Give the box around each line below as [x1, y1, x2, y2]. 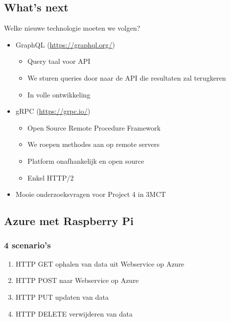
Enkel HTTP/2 [27, 172, 74, 183]
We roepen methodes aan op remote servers [27, 139, 160, 149]
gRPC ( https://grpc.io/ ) [15, 106, 91, 116]
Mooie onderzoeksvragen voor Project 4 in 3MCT [15, 189, 166, 199]
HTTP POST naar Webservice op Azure [15, 275, 139, 285]
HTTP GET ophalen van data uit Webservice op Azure [15, 258, 184, 269]
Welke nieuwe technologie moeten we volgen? [4, 23, 140, 33]
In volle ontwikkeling [27, 89, 91, 99]
